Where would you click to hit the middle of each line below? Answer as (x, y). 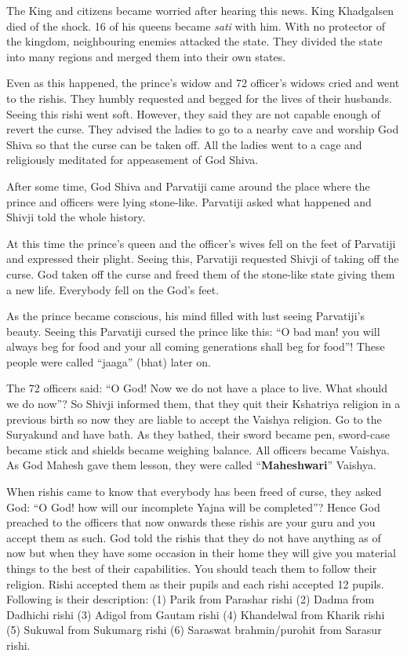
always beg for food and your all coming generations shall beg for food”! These (196, 346)
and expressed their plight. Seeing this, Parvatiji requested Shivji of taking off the (203, 259)
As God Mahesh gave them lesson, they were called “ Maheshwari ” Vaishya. (191, 465)
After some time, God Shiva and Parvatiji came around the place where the (188, 186)
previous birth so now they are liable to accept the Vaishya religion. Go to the (194, 419)
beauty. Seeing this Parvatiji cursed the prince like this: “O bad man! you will (193, 331)
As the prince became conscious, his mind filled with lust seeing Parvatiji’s (185, 316)
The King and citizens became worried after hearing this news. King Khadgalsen (200, 10)
